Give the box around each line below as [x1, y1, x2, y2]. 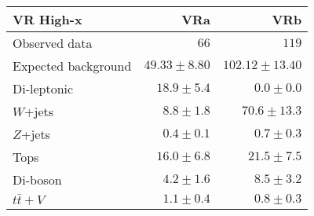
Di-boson [13, 170, 62, 189]
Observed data [13, 34, 93, 52]
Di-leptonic [13, 79, 74, 97]
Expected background [13, 57, 132, 75]
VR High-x [13, 10, 82, 28]
